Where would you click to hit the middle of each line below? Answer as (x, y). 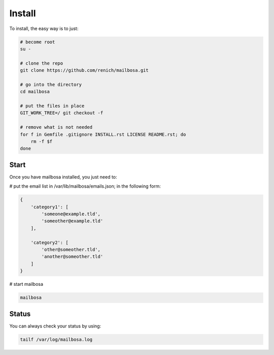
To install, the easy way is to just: (44, 28)
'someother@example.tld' (72, 221)
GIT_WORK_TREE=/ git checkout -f (62, 113)
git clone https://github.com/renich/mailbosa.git (84, 70)
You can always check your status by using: (55, 326)
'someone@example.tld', (71, 214)
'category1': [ (49, 207)
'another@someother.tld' (72, 257)
